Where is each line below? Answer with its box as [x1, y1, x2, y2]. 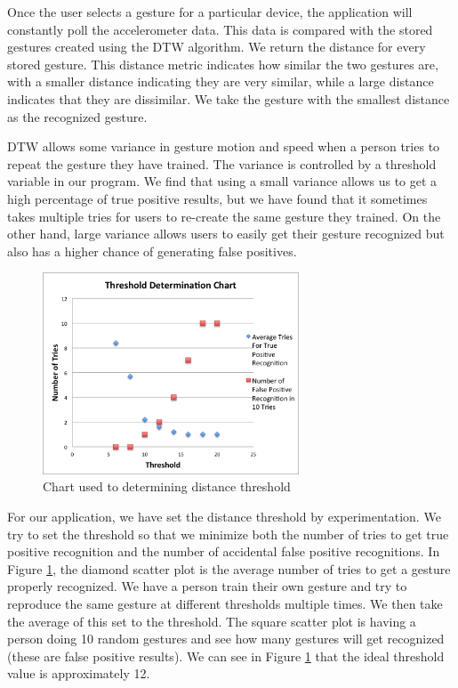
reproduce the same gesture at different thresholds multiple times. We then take [7, 594, 443, 612]
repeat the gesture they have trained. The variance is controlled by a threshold [7, 154, 437, 173]
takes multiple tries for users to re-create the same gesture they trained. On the [7, 206, 441, 225]
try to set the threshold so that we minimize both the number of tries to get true [7, 524, 449, 543]
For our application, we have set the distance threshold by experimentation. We [7, 507, 441, 525]
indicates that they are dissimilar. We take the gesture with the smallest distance [7, 89, 450, 108]
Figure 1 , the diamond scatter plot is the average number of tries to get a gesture [7, 559, 451, 578]
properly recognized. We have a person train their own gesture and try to [7, 577, 407, 595]
